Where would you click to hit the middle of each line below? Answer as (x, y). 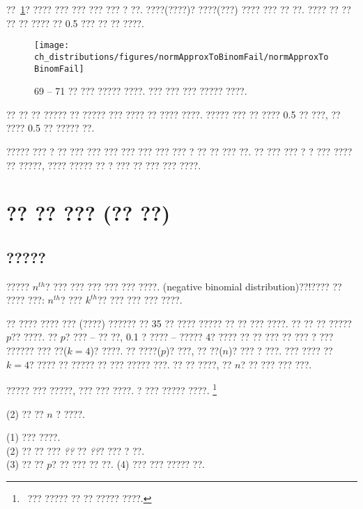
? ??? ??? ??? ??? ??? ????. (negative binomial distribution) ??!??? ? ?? (194, 286)
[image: (52, 46)
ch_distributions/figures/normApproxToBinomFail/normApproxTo (181, 57)
